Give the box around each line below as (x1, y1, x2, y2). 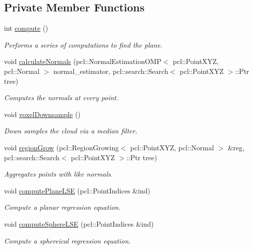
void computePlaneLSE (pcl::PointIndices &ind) (4, 185, 150, 195)
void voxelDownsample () (4, 109, 81, 119)
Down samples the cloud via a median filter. (4, 125, 137, 136)
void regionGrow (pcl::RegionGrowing (4, 142, 119, 152)
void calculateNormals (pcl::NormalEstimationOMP (4, 56, 162, 66)
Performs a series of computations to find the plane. (4, 39, 163, 50)
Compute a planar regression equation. (4, 202, 121, 212)
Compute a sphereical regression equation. (4, 235, 131, 246)
